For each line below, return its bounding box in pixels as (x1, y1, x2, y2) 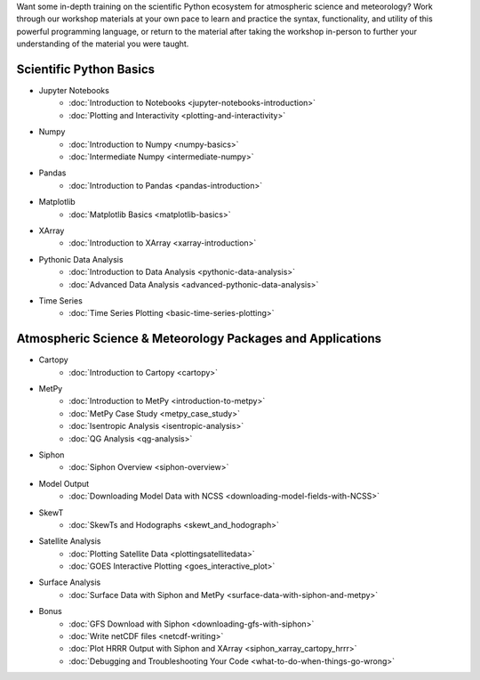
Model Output (38, 478, 90, 489)
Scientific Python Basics (16, 61, 156, 77)
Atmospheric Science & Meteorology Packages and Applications (16, 331, 382, 346)
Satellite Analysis (38, 536, 101, 546)
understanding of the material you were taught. (16, 38, 189, 49)
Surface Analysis (38, 577, 101, 587)
